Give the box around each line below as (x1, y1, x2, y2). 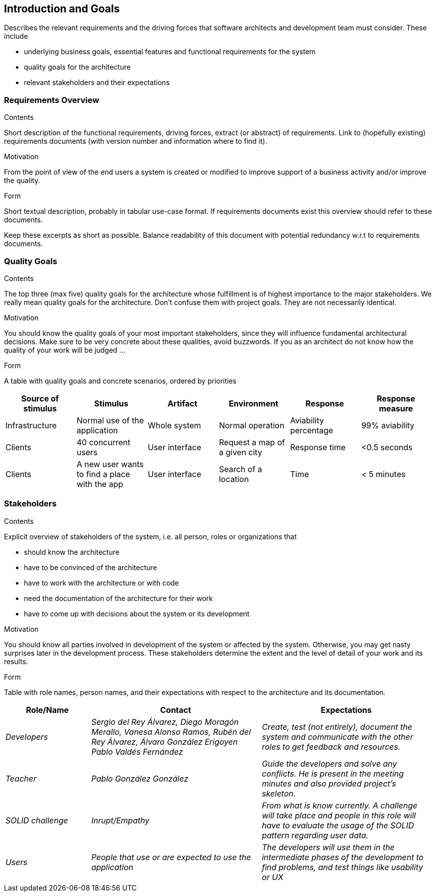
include (4, 32, 28, 41)
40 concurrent (76, 437, 130, 447)
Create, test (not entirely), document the (262, 721, 413, 732)
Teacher (5, 773, 36, 784)
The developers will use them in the (262, 842, 395, 852)
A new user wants (76, 459, 144, 469)
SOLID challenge (5, 815, 68, 825)
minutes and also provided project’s (262, 778, 396, 789)
